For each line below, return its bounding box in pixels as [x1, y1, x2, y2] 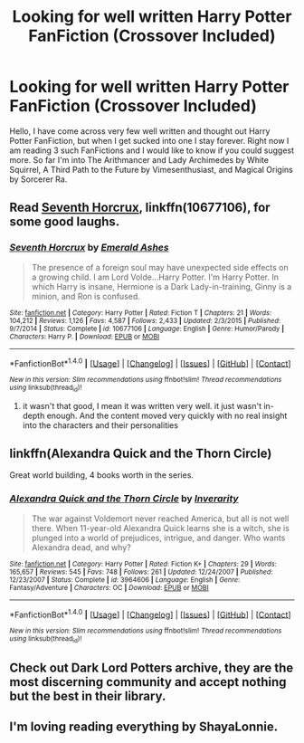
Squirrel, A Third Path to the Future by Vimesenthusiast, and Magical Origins [9, 164, 294, 175]
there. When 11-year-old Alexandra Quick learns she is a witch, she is [31, 522, 290, 533]
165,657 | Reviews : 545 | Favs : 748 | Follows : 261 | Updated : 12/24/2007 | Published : [9, 567, 273, 576]
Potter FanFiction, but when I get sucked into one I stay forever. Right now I [9, 135, 290, 146]
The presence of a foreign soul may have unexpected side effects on [31, 262, 290, 272]
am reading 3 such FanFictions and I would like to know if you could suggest [9, 145, 295, 156]
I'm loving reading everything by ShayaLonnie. [9, 719, 279, 735]
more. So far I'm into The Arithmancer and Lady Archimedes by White [9, 154, 270, 165]
